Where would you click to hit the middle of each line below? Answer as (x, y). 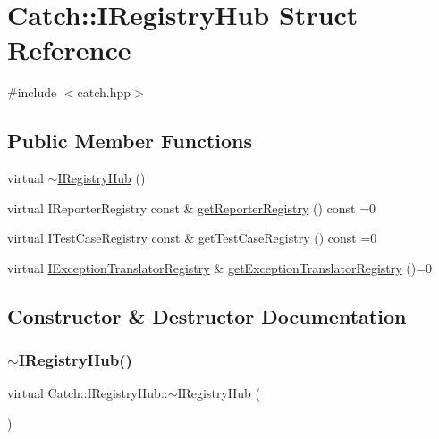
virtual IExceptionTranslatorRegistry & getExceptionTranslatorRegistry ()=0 (220, 267)
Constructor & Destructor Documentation (207, 315)
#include (32, 92)
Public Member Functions (130, 141)
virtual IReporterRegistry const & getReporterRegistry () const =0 (192, 207)
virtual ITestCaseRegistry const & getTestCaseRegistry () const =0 (192, 238)
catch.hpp (104, 92)
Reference (69, 50)
